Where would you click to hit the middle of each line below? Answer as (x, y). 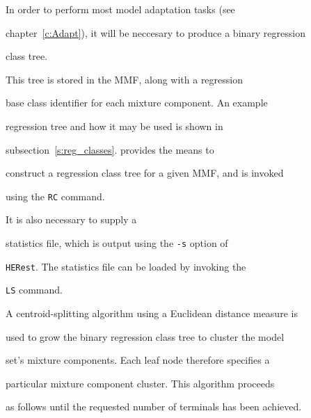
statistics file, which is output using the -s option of (117, 243)
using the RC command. (55, 196)
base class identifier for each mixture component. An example (137, 103)
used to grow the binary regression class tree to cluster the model (145, 336)
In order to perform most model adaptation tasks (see (120, 9)
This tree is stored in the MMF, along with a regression (124, 79)
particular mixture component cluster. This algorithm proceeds (140, 383)
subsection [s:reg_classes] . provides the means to (110, 149)
